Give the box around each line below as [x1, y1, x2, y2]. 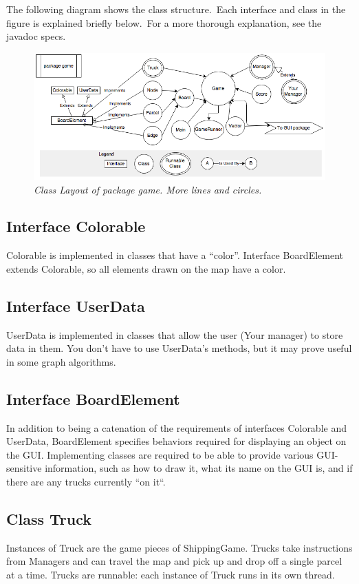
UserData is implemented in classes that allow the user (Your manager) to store [6, 327, 343, 342]
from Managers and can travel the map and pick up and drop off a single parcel [6, 554, 342, 568]
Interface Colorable [6, 216, 146, 237]
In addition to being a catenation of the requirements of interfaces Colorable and [6, 420, 347, 435]
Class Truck [6, 508, 91, 530]
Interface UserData [6, 295, 145, 316]
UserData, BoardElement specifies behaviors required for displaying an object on [6, 434, 347, 448]
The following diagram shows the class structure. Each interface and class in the [6, 2, 346, 16]
